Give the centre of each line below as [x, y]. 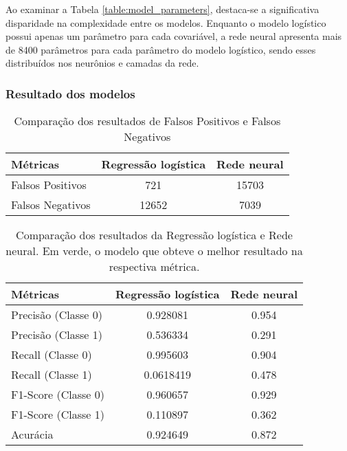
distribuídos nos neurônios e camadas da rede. [102, 63]
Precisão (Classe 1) [57, 335]
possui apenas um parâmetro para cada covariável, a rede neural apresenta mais [174, 36]
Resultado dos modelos [70, 93]
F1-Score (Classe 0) [58, 395]
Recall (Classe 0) [52, 355]
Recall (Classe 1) [52, 375]
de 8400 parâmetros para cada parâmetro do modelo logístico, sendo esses [161, 49]
